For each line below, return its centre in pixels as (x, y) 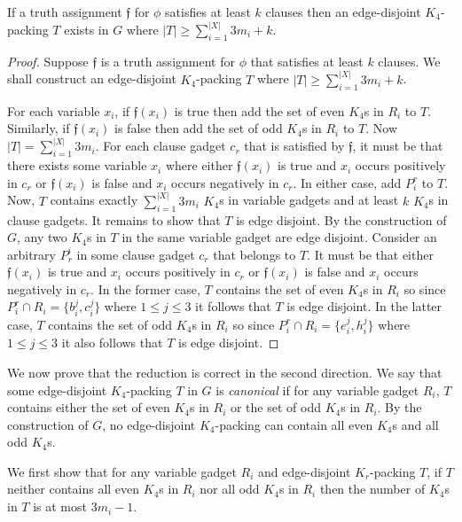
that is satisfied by (294, 146)
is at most (60, 506)
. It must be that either (370, 254)
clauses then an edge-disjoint (343, 12)
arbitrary (31, 254)
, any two (42, 237)
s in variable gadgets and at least (309, 200)
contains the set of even (280, 288)
